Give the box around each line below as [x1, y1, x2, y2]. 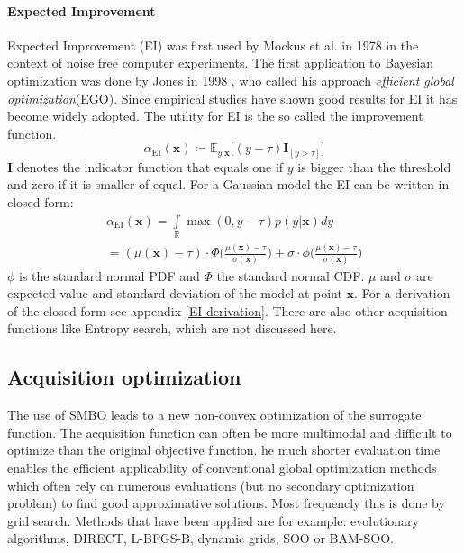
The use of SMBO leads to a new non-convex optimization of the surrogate [7, 405, 422, 424]
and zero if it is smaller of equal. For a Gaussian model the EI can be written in [7, 175, 450, 194]
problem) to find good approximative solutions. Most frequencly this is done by [7, 494, 445, 512]
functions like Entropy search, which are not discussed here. [7, 319, 337, 338]
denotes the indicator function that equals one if [16, 157, 284, 176]
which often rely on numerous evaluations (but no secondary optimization [7, 476, 414, 494]
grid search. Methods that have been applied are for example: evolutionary [7, 511, 419, 530]
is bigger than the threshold [297, 157, 451, 176]
